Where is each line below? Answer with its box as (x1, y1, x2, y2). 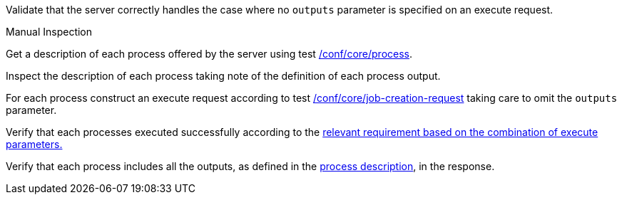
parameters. (6, 138, 63, 150)
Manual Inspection (6, 26, 93, 38)
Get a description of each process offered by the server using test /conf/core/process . (6, 48, 413, 60)
